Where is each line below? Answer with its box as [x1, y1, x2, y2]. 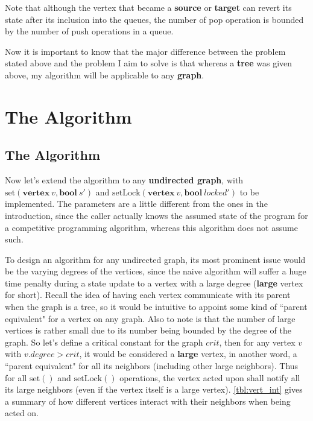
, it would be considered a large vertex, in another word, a [79, 347, 297, 360]
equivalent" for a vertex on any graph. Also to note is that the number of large [5, 312, 296, 324]
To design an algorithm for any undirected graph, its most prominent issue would [5, 253, 306, 265]
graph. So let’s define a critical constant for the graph [5, 335, 203, 348]
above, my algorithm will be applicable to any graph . [5, 68, 204, 81]
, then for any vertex [219, 335, 296, 348]
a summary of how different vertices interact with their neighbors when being [5, 394, 291, 407]
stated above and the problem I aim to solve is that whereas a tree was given [5, 57, 292, 69]
